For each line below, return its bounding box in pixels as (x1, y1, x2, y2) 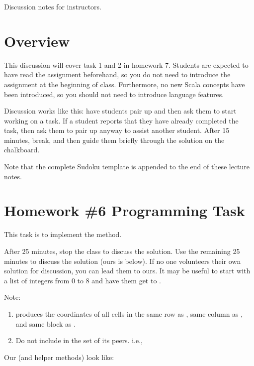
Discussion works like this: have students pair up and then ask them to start (4, 106, 237, 116)
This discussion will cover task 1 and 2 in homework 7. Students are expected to (4, 59, 249, 70)
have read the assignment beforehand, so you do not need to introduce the (4, 69, 231, 80)
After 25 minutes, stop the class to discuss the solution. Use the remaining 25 (4, 245, 240, 256)
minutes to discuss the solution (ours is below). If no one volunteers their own (4, 255, 241, 266)
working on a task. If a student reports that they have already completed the (4, 115, 239, 125)
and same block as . (15, 318, 76, 329)
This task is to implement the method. (4, 229, 122, 240)
